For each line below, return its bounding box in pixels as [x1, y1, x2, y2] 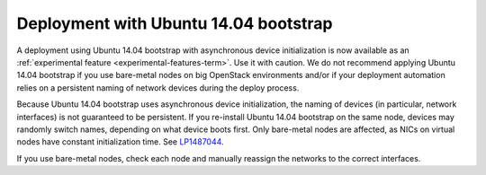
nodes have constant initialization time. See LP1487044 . [16, 136, 224, 147]
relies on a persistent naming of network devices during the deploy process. [16, 82, 300, 93]
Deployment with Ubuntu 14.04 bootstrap [16, 13, 333, 33]
